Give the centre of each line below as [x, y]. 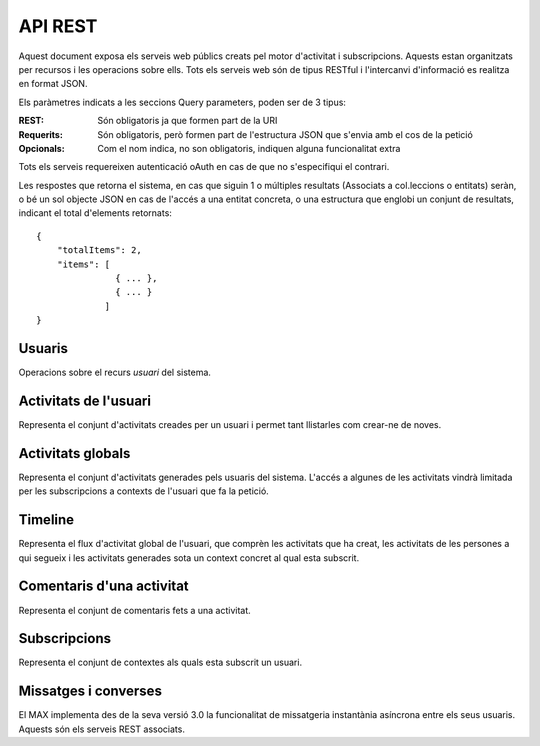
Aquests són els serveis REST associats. [101, 729]
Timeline [46, 520]
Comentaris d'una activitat [103, 586]
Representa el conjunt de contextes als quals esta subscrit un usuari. [160, 662]
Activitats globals [74, 453]
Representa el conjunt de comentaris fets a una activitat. [135, 610]
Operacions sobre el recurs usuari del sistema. [115, 372]
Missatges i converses [90, 691]
